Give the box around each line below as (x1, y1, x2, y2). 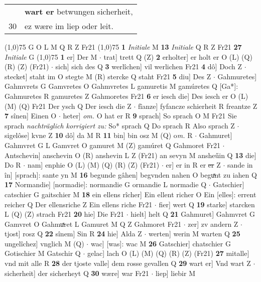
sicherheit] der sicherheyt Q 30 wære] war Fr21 (5, 267, 149, 278)
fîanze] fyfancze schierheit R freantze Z (138, 100, 257, 111)
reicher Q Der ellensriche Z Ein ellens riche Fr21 (5, 199, 153, 209)
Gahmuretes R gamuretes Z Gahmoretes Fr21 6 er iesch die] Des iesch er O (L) (5, 90, 248, 101)
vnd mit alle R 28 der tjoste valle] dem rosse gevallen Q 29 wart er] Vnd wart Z (5, 258, 251, 268)
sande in (227, 160, 253, 170)
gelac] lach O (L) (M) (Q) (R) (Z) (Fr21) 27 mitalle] (87, 248, 249, 258)
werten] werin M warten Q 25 (149, 228, 240, 239)
